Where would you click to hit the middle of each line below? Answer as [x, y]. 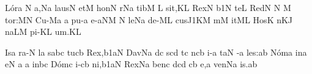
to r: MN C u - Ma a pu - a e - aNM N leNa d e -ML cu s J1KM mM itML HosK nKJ [149, 19]
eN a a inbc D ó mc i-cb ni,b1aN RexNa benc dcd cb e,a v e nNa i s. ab [131, 64]
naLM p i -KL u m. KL [43, 31]
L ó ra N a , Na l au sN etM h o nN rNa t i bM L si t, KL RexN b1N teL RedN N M [148, 7]
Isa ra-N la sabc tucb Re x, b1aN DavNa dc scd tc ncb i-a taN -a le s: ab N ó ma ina [156, 52]
